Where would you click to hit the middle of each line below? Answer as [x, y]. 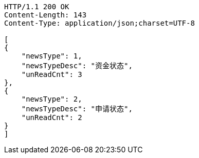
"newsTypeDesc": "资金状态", [77, 66]
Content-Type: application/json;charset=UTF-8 [99, 23]
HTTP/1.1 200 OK [37, 7]
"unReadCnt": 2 [52, 117]
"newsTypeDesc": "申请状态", [77, 109]
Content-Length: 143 [46, 15]
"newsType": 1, [52, 56]
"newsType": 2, [52, 99]
